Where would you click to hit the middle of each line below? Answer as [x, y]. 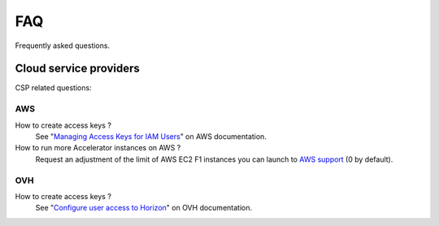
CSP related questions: [54, 88]
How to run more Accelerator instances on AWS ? [98, 148]
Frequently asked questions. [62, 46]
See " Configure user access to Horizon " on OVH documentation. [143, 208]
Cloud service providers [77, 69]
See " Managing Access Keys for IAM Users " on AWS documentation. [151, 136]
